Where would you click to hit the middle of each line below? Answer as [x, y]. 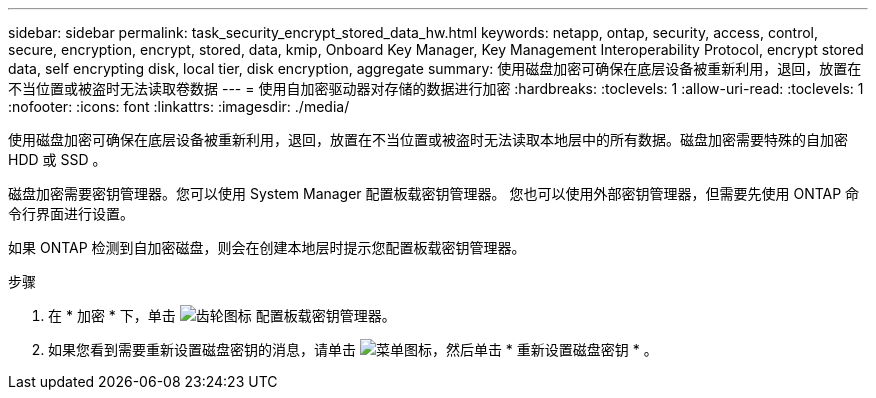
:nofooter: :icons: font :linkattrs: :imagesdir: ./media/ [179, 106]
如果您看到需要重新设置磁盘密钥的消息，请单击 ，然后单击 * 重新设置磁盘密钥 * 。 [353, 349]
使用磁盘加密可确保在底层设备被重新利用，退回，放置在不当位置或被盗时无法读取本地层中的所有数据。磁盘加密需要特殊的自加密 [428, 139]
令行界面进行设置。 [71, 213]
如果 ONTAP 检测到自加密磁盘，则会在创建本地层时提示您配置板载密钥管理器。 [267, 247]
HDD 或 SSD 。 [57, 159]
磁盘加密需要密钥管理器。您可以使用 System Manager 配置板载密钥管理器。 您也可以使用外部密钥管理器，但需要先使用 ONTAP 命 [434, 193]
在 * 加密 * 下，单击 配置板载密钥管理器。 [222, 315]
